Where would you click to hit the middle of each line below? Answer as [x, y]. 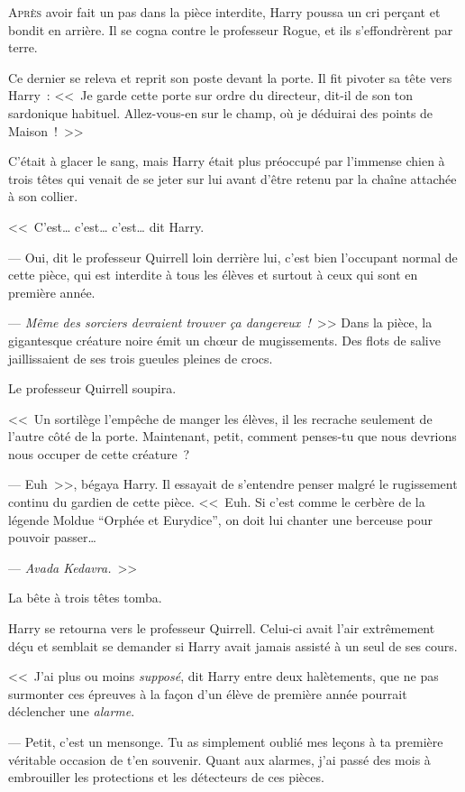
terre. [23, 47]
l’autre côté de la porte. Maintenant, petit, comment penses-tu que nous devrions [232, 436]
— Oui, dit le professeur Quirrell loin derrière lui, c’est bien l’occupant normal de [233, 257]
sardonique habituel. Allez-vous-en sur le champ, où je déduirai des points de [221, 112]
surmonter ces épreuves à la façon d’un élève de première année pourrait [208, 693]
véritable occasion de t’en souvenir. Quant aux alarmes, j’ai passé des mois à [219, 759]
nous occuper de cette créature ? [99, 453]
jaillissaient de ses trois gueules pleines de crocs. [141, 358]
